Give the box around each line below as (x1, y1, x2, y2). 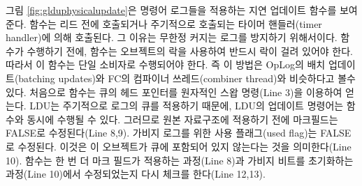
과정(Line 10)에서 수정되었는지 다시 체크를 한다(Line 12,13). (6, 166, 266, 181)
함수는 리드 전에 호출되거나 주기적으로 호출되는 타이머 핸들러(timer (29, 16, 322, 31)
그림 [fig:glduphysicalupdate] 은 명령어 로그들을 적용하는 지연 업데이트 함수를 (6, 3, 337, 17)
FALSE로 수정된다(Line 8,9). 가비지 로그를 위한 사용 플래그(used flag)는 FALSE (6, 125, 352, 140)
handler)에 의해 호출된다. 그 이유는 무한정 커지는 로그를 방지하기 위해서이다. (6, 30, 338, 45)
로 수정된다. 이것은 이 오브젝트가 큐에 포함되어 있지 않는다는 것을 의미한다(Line (6, 139, 352, 153)
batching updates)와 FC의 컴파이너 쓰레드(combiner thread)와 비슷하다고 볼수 (18, 70, 356, 85)
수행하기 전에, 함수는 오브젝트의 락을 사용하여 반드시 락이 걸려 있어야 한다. (27, 43, 353, 58)
